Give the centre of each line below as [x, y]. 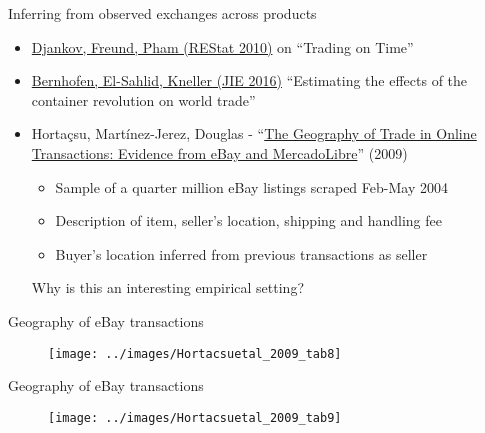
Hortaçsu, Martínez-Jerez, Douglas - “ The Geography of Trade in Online [254, 133]
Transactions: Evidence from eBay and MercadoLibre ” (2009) [219, 152]
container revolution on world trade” [143, 99]
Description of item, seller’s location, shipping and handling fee [248, 220]
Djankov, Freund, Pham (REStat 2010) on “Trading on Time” [222, 46]
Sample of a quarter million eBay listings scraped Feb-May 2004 [251, 186]
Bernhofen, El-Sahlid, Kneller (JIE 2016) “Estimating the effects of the [249, 80]
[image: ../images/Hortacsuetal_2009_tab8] [195, 353]
